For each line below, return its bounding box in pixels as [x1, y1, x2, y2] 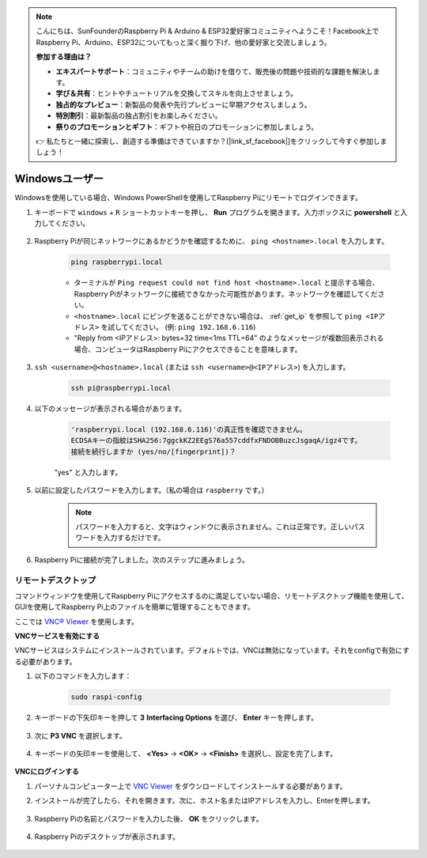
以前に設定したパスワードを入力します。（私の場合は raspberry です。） [34, 486, 269, 495]
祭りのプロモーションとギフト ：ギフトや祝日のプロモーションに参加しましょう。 [55, 122, 319, 131]
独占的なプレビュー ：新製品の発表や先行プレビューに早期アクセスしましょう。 [55, 100, 312, 109]
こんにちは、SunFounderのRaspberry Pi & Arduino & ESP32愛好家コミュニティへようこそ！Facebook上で [36, 26, 380, 36]
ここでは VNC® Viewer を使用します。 [14, 617, 138, 626]
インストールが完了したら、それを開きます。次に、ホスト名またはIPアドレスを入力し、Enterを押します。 [34, 796, 375, 806]
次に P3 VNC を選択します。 [34, 731, 127, 740]
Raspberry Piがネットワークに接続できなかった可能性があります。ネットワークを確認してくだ [74, 289, 379, 298]
